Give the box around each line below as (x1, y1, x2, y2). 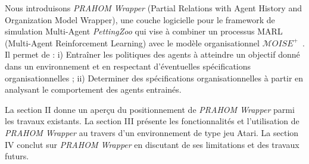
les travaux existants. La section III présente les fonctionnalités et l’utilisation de (5, 115, 299, 127)
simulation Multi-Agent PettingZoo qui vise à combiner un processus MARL (5, 25, 283, 37)
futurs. (5, 150, 29, 162)
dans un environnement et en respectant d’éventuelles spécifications (5, 59, 251, 72)
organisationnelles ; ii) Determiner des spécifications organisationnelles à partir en (5, 71, 304, 84)
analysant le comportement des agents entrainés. (5, 83, 182, 96)
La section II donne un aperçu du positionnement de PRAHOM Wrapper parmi (5, 103, 295, 115)
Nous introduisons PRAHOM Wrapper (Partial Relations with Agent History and (5, 2, 302, 14)
